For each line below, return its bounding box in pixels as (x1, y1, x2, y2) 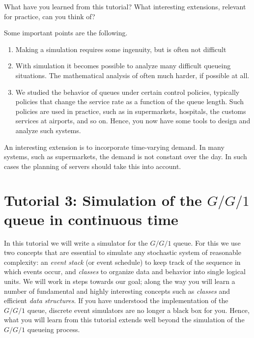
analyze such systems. (15, 125, 81, 135)
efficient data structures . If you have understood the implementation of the (4, 295, 228, 306)
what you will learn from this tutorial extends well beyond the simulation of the (4, 314, 245, 325)
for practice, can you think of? (4, 11, 95, 21)
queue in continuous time (4, 209, 178, 229)
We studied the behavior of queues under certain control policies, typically (15, 86, 240, 97)
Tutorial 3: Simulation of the (4, 190, 202, 210)
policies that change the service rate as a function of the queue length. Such (15, 96, 244, 107)
